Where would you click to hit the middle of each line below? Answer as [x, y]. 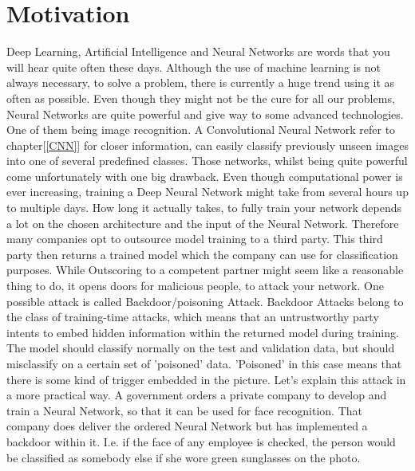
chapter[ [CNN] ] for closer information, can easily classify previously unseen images [207, 145]
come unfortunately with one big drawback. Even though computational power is [205, 176]
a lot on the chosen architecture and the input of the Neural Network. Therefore [203, 223]
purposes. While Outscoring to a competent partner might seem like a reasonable [205, 270]
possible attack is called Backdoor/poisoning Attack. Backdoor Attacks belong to [205, 301]
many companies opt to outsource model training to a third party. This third [195, 239]
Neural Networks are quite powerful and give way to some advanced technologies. [205, 114]
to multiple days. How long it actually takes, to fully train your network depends [204, 208]
